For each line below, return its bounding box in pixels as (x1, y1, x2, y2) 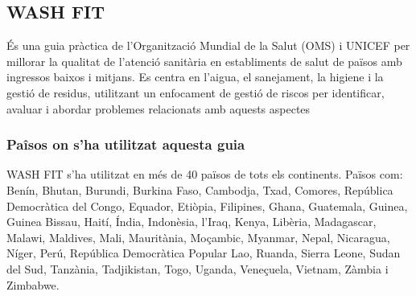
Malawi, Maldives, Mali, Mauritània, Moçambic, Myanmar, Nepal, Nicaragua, (6, 228, 390, 245)
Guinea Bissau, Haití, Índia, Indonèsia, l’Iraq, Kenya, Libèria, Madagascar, (6, 213, 377, 230)
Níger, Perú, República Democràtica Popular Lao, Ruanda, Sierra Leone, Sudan (6, 245, 401, 261)
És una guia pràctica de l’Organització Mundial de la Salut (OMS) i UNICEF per (6, 37, 410, 54)
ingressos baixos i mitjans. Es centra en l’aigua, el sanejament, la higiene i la (6, 68, 384, 85)
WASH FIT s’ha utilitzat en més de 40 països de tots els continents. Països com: (6, 166, 403, 183)
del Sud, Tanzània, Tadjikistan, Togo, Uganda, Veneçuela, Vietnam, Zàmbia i (6, 260, 389, 277)
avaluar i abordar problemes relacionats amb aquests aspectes (6, 100, 311, 117)
